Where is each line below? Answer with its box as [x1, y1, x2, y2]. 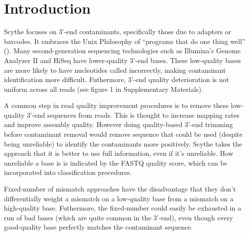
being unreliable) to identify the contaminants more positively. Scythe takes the [4, 138, 242, 149]
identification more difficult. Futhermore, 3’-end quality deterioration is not [4, 74, 229, 85]
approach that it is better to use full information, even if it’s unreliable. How [4, 148, 233, 158]
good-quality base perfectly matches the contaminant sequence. [4, 222, 193, 232]
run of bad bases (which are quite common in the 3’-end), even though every [4, 212, 233, 222]
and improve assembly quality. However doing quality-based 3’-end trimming [4, 119, 233, 129]
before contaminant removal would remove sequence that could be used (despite [4, 129, 243, 139]
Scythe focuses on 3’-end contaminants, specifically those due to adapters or [4, 26, 231, 37]
